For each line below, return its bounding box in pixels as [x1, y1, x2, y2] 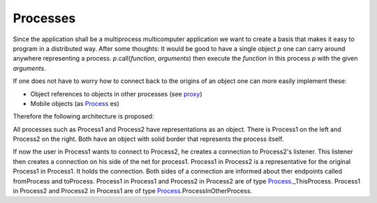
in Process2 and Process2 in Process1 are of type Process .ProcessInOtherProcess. [13, 187, 253, 195]
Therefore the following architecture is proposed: [13, 112, 154, 121]
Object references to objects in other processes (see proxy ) [30, 89, 202, 98]
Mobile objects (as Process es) [30, 99, 120, 107]
